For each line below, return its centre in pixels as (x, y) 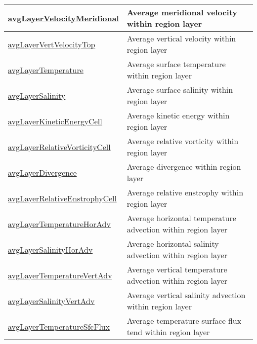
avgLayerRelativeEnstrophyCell (62, 198)
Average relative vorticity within (183, 141)
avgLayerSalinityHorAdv (50, 249)
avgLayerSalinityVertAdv (51, 301)
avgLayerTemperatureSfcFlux (59, 326)
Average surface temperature (176, 64)
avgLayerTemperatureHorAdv (59, 224)
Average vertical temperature (177, 269)
